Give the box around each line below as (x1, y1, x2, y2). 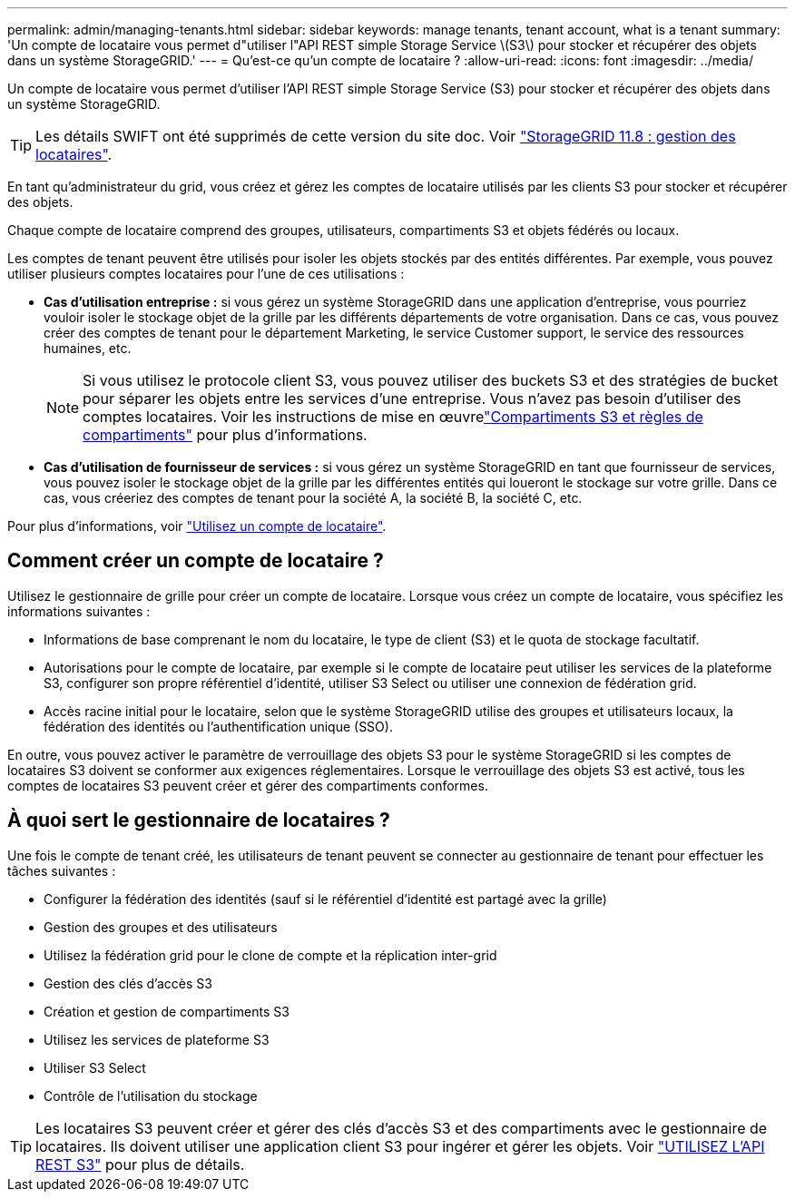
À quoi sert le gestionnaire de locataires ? (7, 809, 390, 832)
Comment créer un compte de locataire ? (7, 549, 384, 573)
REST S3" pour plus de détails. (35, 1155, 245, 1174)
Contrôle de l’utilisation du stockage (44, 1087, 258, 1104)
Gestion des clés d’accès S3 (44, 975, 212, 991)
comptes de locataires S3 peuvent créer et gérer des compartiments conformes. (7, 777, 488, 793)
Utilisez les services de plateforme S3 (44, 1031, 270, 1047)
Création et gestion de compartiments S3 (44, 1003, 290, 1019)
